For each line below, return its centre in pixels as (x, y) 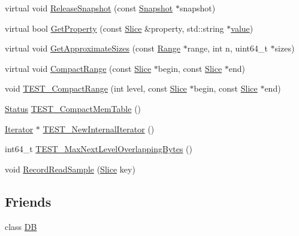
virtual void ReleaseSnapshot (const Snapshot (89, 8)
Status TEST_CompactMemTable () (73, 108)
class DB (21, 226)
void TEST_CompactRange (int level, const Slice (96, 88)
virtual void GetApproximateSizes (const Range (93, 48)
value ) (242, 28)
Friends (28, 201)
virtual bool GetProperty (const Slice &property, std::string (114, 28)
